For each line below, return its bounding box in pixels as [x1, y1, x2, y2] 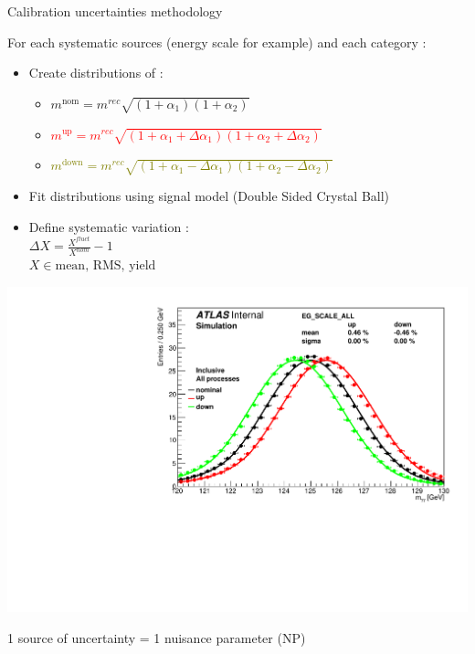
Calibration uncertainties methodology [7, 2, 223, 20]
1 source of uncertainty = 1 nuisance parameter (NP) [7, 628, 306, 647]
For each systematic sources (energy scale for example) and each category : [7, 32, 427, 51]
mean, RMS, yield [55, 259, 156, 273]
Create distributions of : [28, 63, 164, 82]
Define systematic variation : [28, 216, 189, 236]
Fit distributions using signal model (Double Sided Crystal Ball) [28, 186, 390, 206]
